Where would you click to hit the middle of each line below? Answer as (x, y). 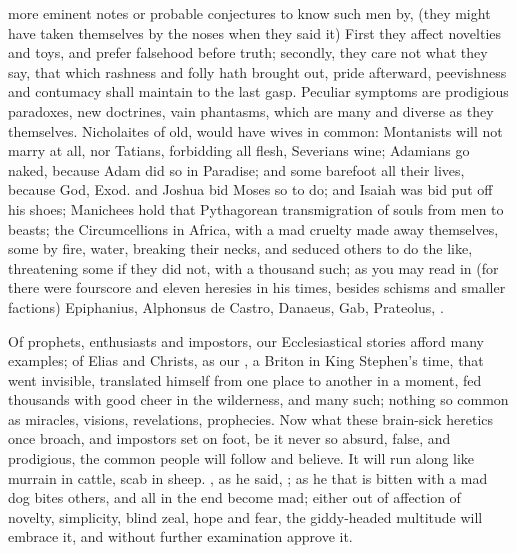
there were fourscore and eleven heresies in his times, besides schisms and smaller (257, 287)
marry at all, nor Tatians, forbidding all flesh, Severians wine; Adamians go (239, 150)
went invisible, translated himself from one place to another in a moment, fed (245, 379)
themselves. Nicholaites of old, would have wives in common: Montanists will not (255, 130)
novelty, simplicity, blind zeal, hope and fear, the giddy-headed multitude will (245, 516)
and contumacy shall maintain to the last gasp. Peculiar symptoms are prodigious (258, 91)
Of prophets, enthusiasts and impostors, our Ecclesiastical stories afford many (246, 340)
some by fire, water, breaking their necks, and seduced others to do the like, (240, 248)
